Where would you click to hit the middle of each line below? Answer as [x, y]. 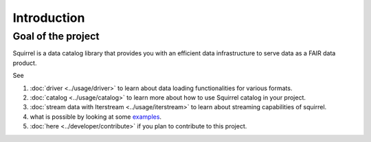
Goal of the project [56, 36]
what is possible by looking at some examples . [95, 117]
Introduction [49, 18]
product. [25, 63]
